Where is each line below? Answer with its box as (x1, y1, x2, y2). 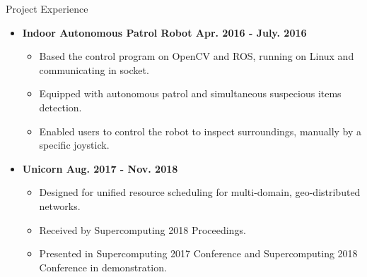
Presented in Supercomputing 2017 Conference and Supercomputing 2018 (39, 246, 358, 261)
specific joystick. (39, 137, 110, 152)
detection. (39, 99, 82, 114)
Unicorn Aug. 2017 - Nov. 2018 (22, 161, 178, 176)
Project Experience (6, 1, 88, 16)
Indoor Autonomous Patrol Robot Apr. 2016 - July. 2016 (22, 25, 307, 39)
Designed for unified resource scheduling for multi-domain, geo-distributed (39, 185, 361, 199)
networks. (39, 198, 81, 213)
